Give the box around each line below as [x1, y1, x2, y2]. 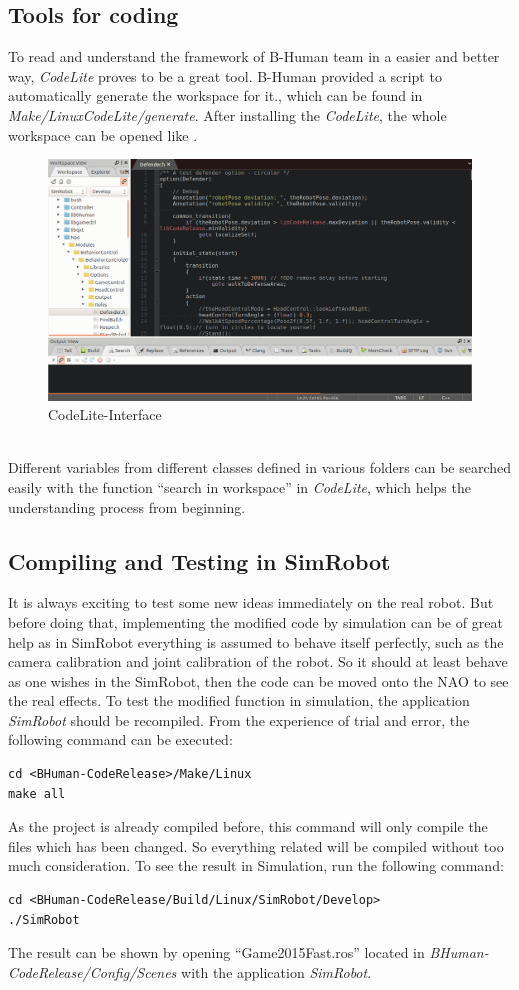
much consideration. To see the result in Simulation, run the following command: [8, 855, 504, 876]
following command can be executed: [8, 729, 233, 750]
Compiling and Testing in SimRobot [8, 545, 391, 576]
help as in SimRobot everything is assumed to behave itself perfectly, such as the [8, 631, 504, 652]
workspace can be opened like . [8, 124, 198, 145]
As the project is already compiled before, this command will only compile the [8, 816, 488, 837]
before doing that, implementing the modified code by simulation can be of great [8, 611, 503, 632]
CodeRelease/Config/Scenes [8, 961, 177, 982]
